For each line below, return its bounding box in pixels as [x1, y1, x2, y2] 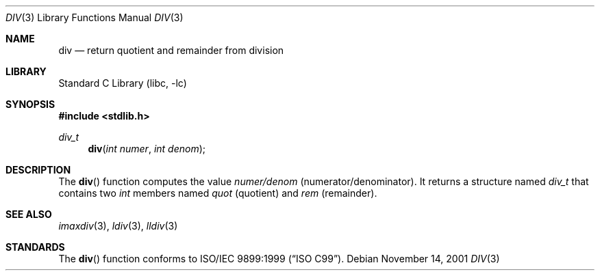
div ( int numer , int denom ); [88, 143, 206, 154]
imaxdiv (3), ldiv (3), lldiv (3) [58, 220, 178, 232]
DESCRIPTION [5, 164, 71, 176]
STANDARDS [5, 241, 65, 253]
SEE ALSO [5, 208, 52, 220]
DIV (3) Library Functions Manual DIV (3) [5, 12, 184, 23]
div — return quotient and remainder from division [58, 44, 284, 56]
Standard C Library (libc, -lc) [58, 77, 187, 89]
